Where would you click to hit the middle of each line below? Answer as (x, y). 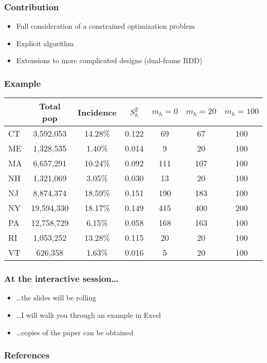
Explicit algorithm (45, 43)
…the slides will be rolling (56, 298)
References (27, 355)
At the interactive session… (61, 279)
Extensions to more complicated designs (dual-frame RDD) (109, 60)
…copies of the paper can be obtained (75, 332)
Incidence (97, 112)
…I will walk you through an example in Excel (89, 315)
